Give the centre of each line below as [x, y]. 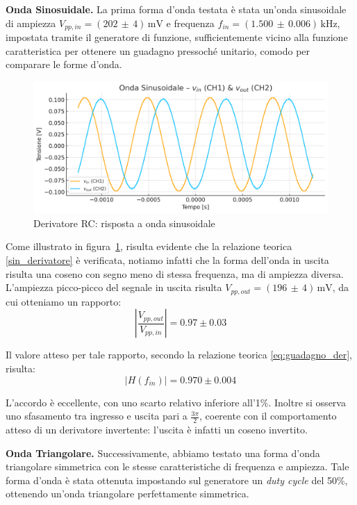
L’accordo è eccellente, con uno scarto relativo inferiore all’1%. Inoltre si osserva [176, 402]
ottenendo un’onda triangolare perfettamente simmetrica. [127, 494]
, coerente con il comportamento [268, 416]
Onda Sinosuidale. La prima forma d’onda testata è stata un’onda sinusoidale [176, 9]
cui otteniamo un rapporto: [64, 301]
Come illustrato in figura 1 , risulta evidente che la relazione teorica [149, 246]
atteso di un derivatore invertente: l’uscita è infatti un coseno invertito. [157, 429]
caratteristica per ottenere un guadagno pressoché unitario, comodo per [158, 50]
